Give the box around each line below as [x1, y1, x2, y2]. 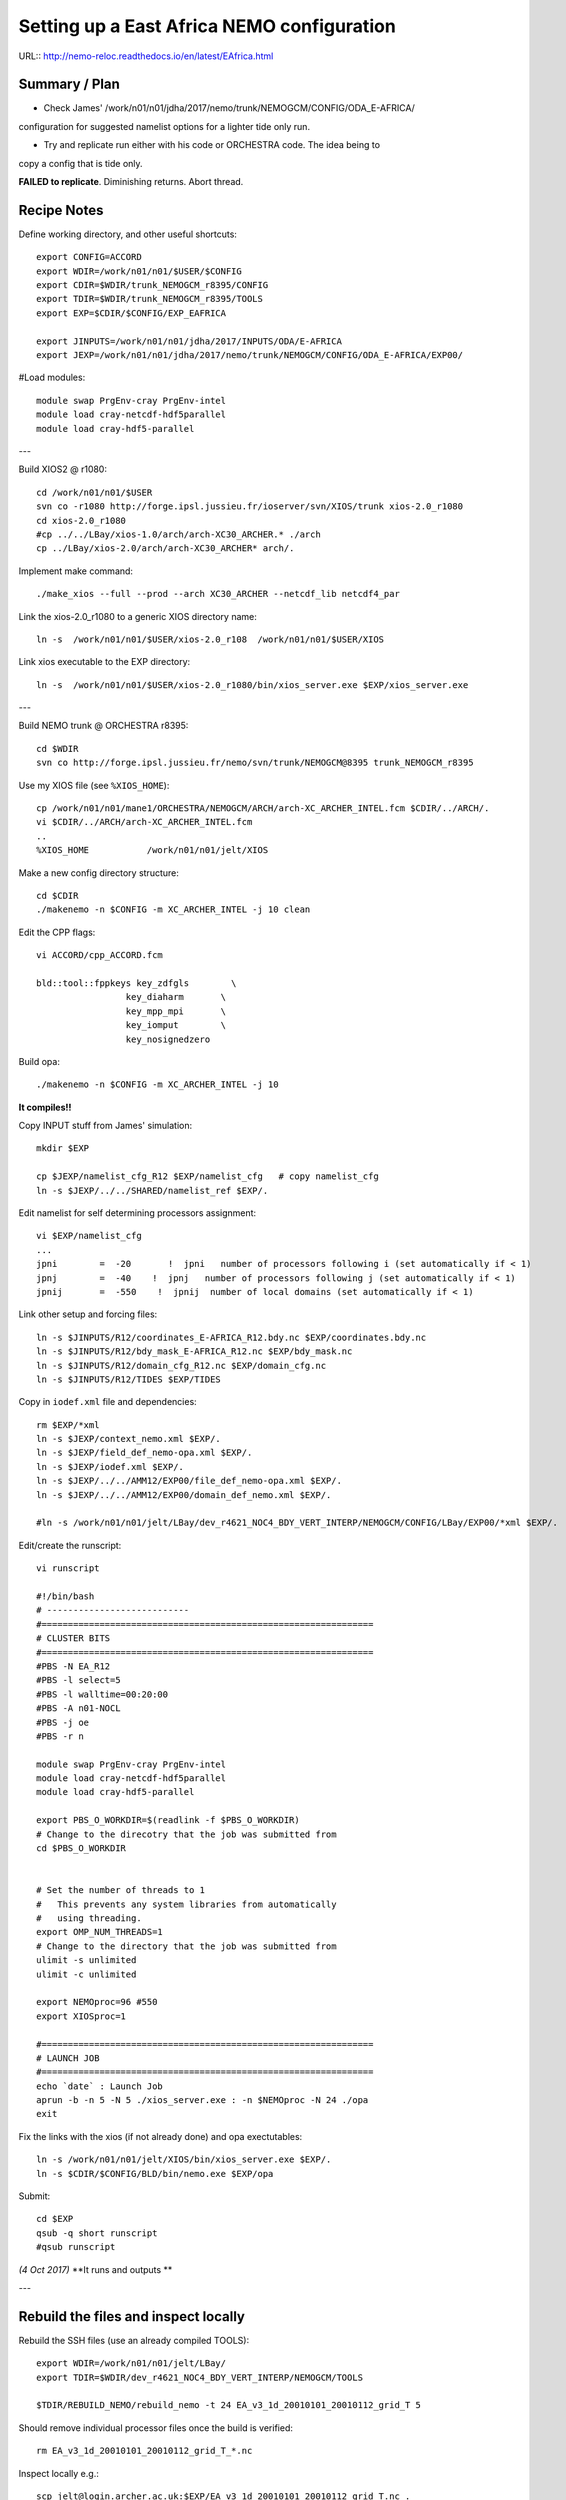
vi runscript [36, 1563, 100, 1574]
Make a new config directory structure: [18, 866, 180, 879]
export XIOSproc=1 [36, 2010, 127, 2022]
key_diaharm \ [125, 991, 227, 1003]
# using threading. [36, 1912, 142, 1924]
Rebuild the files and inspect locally [18, 2308, 245, 2325]
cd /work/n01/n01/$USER [36, 486, 153, 498]
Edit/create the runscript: [18, 1539, 122, 1551]
